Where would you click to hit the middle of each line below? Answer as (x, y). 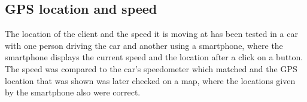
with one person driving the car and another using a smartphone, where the (144, 45)
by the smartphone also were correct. (73, 92)
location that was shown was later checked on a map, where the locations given (150, 80)
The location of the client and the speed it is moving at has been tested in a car (151, 34)
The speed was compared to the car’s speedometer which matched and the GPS (151, 68)
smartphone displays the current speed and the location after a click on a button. (154, 57)
